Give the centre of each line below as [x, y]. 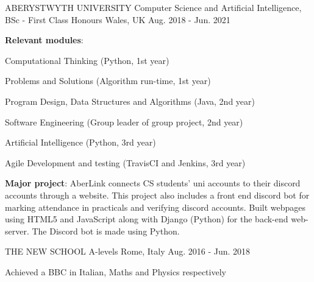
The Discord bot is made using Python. [106, 231]
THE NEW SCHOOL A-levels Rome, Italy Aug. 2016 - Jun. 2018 [128, 251]
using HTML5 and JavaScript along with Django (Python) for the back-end [147, 219]
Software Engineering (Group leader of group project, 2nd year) [124, 122]
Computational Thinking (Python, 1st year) [87, 60]
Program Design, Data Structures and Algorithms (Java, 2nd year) [130, 101]
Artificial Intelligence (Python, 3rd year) [80, 142]
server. [17, 231]
